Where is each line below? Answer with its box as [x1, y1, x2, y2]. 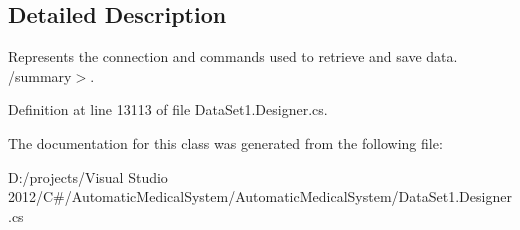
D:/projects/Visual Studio [8, 166, 168, 187]
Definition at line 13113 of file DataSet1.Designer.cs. [8, 99, 328, 120]
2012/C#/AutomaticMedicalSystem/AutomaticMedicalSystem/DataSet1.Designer [8, 186, 512, 207]
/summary [8, 65, 72, 86]
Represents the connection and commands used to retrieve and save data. [8, 46, 458, 67]
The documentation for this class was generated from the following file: [8, 132, 443, 153]
